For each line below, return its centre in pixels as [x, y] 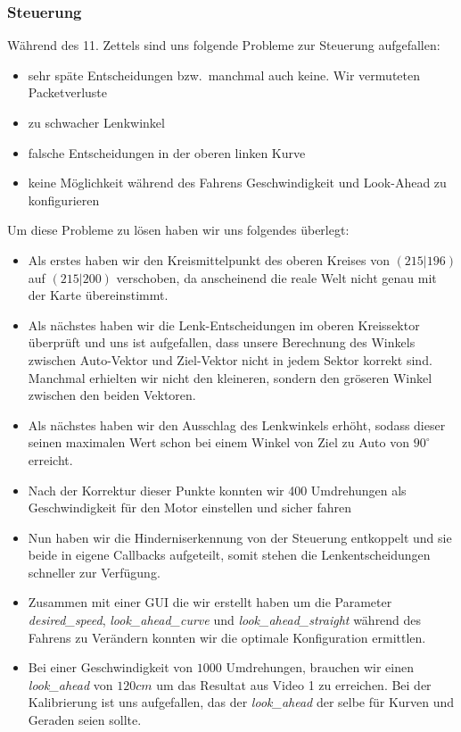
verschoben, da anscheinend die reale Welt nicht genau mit [276, 277]
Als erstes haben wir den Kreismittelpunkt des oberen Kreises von [209, 259]
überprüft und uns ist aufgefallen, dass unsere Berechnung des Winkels [222, 342]
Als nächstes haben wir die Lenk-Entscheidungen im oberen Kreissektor [224, 324]
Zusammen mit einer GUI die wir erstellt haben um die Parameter [210, 602]
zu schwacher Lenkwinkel [96, 122]
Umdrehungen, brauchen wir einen [320, 667]
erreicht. [50, 459]
